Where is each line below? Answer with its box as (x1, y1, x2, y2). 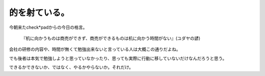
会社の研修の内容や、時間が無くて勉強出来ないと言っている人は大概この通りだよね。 (9, 46, 181, 52)
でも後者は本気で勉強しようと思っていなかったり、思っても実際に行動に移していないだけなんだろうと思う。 (9, 55, 227, 61)
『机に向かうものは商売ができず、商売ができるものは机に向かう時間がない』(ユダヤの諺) (21, 35, 201, 41)
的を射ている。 (9, 7, 70, 18)
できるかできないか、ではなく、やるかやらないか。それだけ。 (9, 64, 133, 70)
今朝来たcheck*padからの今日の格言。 (9, 24, 88, 30)
